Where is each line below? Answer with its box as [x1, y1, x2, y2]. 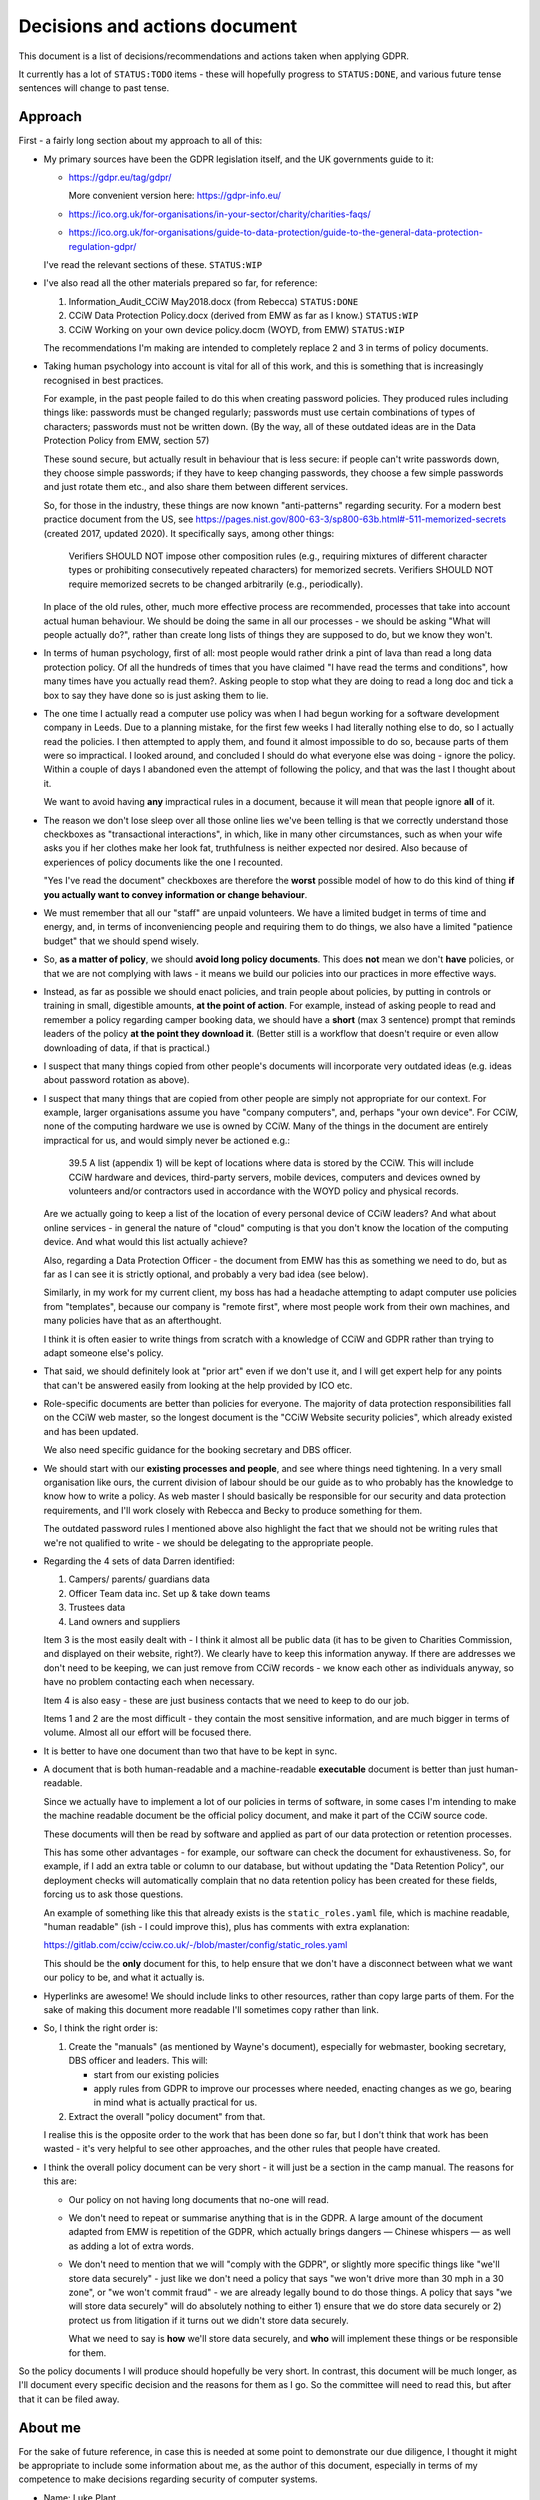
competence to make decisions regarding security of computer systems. [18, 2473, 319, 2485]
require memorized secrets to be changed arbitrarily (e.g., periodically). [68, 578, 364, 590]
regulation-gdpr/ [68, 240, 137, 252]
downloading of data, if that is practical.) [43, 1041, 211, 1054]
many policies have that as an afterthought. [43, 1315, 222, 1327]
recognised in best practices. [43, 374, 164, 386]
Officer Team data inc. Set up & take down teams [68, 1587, 271, 1599]
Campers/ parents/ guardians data [68, 1573, 210, 1585]
